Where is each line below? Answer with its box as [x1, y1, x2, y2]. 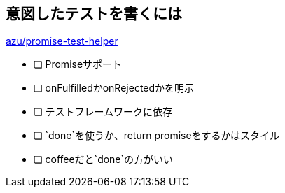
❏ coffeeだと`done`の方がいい [34, 153, 174, 166]
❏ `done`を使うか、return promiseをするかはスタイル [34, 129, 280, 142]
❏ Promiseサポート [34, 58, 123, 71]
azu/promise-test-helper [6, 35, 118, 48]
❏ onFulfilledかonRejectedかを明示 [34, 82, 195, 94]
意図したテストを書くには [6, 5, 182, 22]
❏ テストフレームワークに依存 [34, 106, 173, 118]
